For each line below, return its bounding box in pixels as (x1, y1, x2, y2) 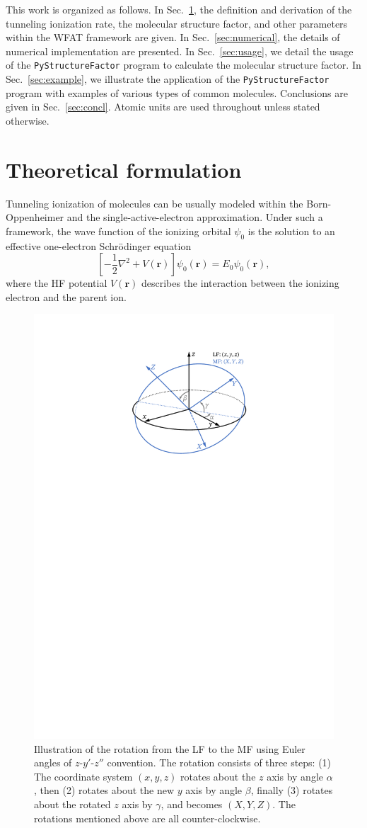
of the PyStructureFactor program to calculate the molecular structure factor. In (6, 57, 361, 72)
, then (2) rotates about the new (34, 783, 175, 798)
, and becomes (161, 797, 223, 812)
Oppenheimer (6, 210, 64, 225)
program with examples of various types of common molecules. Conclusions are (6, 85, 348, 100)
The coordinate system (34, 769, 133, 783)
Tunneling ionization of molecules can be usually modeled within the (6, 195, 303, 210)
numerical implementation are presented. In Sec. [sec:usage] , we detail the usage (6, 43, 354, 58)
